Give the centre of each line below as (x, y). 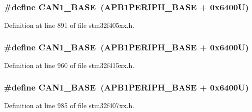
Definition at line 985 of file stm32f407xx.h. (69, 105)
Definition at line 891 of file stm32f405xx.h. (69, 25)
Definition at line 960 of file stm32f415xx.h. (69, 65)
